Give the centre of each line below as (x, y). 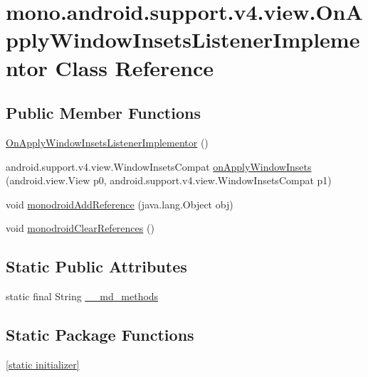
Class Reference (135, 67)
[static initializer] (43, 364)
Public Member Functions (103, 113)
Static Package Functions (100, 335)
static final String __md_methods (82, 296)
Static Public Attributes (96, 266)
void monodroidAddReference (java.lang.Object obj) (120, 204)
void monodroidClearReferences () (80, 228)
